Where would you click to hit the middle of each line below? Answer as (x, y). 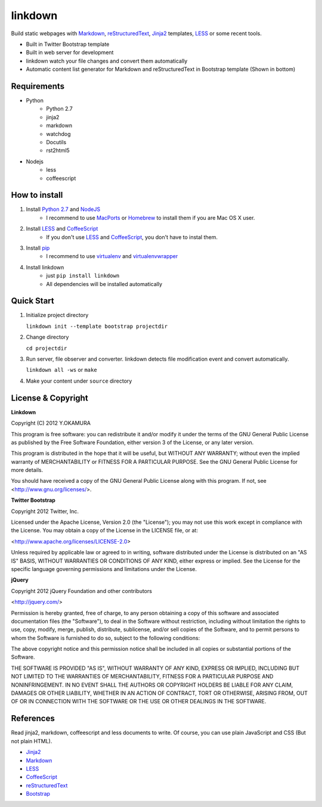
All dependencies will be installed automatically (104, 284)
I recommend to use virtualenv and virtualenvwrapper (112, 256)
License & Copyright (50, 398)
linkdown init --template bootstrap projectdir (97, 326)
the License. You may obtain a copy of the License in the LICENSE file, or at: (104, 530)
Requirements (38, 86)
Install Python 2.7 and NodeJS (63, 209)
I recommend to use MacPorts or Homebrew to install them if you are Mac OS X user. (151, 218)
